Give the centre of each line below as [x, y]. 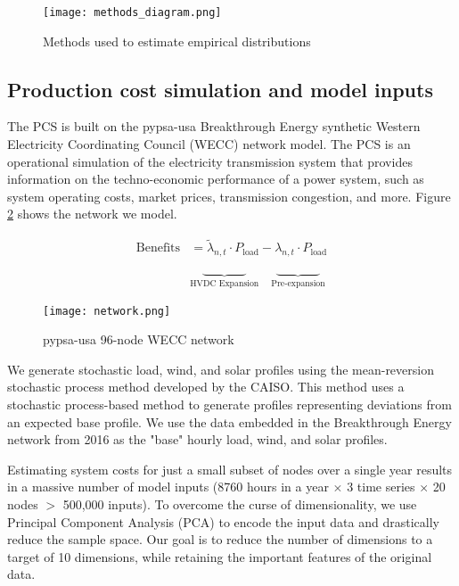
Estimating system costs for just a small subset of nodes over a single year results [230, 469]
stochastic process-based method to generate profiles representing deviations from [229, 404]
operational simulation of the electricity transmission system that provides [210, 161]
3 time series [381, 487]
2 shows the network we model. [92, 214]
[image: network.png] [107, 311]
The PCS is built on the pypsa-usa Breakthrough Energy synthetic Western [214, 126]
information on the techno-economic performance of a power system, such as [216, 179]
